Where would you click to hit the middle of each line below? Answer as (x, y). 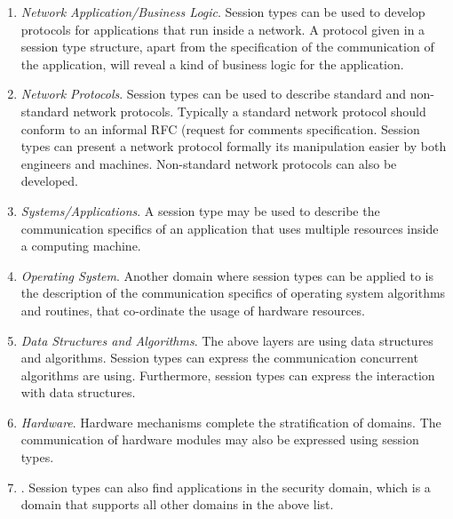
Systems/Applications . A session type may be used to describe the (200, 210)
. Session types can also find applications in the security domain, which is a (226, 487)
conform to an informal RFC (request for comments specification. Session (220, 128)
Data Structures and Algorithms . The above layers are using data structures (227, 340)
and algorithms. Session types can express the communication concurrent (219, 358)
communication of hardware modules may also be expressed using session (220, 439)
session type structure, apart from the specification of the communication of (227, 47)
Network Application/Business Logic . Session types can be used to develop (223, 12)
